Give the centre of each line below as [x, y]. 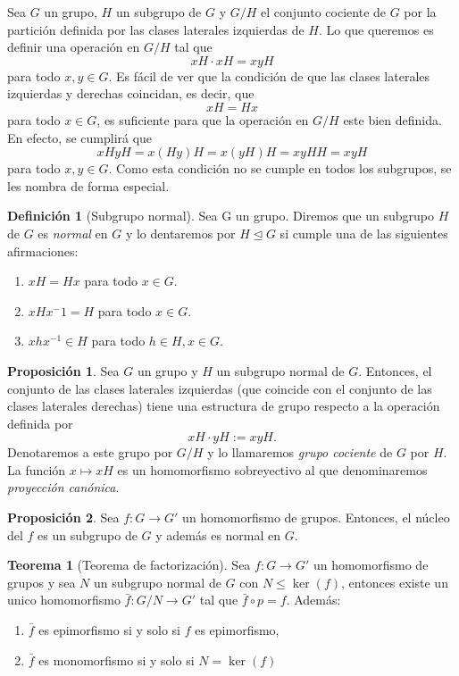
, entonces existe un [395, 582]
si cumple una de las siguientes [364, 233]
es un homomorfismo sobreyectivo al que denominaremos [272, 469]
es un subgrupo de [88, 534]
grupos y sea [42, 582]
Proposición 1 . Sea [63, 370]
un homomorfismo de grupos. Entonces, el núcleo [316, 517]
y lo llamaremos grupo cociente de [300, 452]
